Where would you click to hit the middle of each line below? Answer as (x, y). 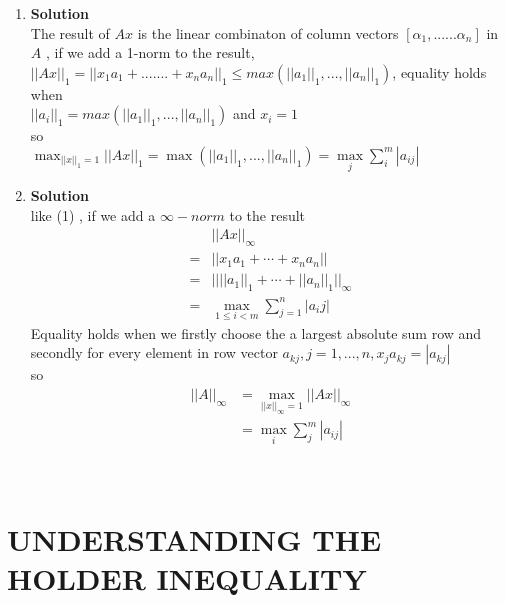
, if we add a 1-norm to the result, (150, 52)
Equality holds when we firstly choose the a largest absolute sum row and (256, 332)
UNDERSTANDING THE (194, 539)
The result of (70, 32)
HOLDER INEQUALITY (187, 578)
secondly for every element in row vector (154, 352)
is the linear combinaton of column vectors (268, 32)
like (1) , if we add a (93, 214)
